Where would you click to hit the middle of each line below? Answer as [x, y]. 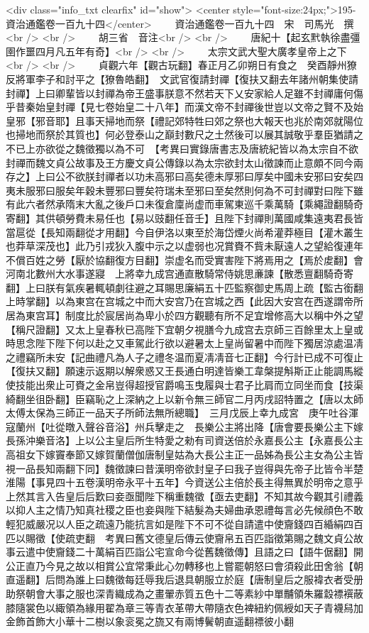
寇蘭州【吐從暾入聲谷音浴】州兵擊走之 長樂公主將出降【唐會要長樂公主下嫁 [184, 426]
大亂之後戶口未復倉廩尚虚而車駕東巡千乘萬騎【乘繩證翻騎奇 [224, 204]
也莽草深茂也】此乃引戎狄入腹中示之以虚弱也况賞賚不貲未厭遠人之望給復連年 [184, 246]
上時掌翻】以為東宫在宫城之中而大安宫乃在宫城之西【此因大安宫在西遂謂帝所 [184, 301]
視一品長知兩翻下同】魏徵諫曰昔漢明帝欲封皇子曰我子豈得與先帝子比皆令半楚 [184, 468]
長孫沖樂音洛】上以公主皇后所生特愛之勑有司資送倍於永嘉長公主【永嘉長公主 [184, 440]
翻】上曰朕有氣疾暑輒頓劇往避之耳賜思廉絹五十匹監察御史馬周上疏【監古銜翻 [184, 287]
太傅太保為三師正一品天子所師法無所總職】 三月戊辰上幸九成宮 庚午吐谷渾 [182, 413]
